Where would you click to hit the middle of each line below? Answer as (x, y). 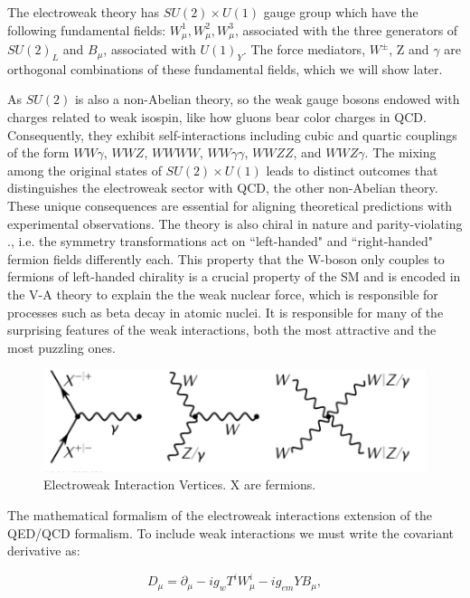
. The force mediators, (304, 49)
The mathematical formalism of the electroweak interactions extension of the (220, 514)
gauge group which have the (341, 12)
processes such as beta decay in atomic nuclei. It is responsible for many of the (226, 312)
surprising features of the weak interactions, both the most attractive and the (222, 330)
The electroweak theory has (84, 12)
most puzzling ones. (61, 347)
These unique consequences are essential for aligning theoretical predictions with (230, 205)
